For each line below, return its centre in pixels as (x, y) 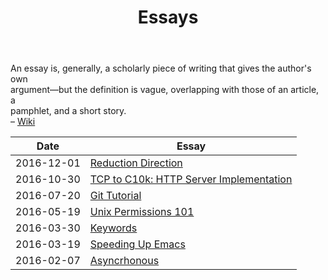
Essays (168, 17)
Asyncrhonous (124, 261)
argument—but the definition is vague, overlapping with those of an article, (165, 90)
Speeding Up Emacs (137, 244)
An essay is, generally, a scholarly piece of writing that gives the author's (161, 68)
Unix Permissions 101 (142, 212)
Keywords (113, 228)
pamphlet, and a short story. (68, 111)
